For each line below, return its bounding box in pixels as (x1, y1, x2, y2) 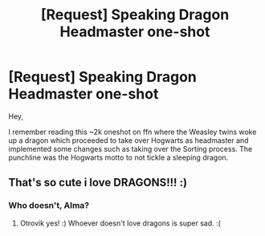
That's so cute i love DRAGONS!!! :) (8, 176, 187, 189)
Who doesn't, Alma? (8, 200, 90, 211)
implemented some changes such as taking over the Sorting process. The (8, 144, 253, 153)
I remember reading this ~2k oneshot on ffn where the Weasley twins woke (8, 127, 257, 136)
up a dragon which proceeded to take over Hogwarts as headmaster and (8, 135, 249, 145)
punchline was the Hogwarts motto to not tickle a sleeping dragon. (8, 153, 229, 162)
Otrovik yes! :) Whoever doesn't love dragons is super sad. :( (19, 218, 221, 228)
